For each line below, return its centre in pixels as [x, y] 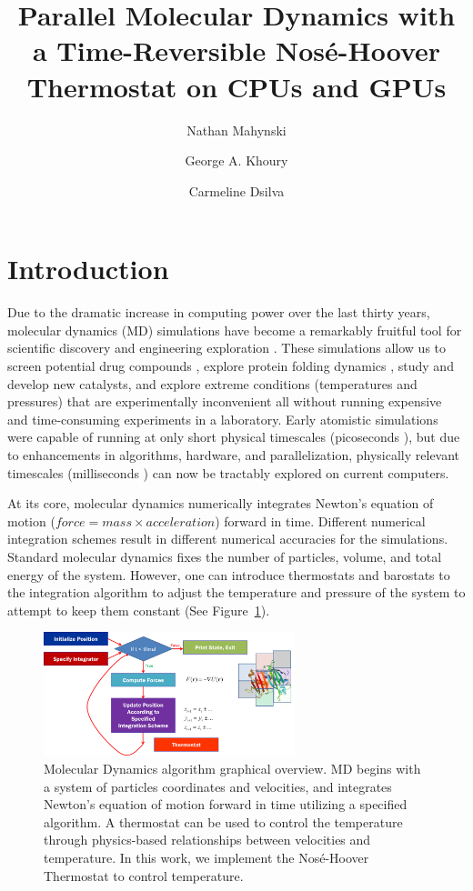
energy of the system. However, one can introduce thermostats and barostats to [229, 574]
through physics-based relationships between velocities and [207, 840]
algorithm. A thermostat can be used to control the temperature [223, 821]
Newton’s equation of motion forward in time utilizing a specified [226, 804]
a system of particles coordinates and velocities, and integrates [218, 786]
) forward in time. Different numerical [320, 521]
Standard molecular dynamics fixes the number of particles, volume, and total [225, 556]
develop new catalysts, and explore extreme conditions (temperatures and [212, 383]
